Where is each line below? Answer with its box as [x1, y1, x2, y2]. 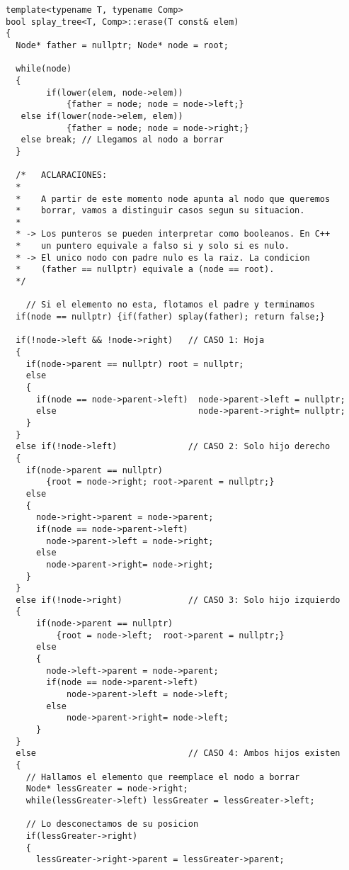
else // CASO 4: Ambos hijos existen [16, 748, 341, 759]
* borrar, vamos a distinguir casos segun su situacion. [16, 205, 305, 216]
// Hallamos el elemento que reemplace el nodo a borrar [25, 772, 300, 782]
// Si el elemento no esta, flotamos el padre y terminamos [25, 300, 315, 310]
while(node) [16, 64, 72, 74]
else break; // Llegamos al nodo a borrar [21, 135, 224, 145]
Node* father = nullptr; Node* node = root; [16, 40, 229, 50]
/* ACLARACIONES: [16, 170, 108, 181]
